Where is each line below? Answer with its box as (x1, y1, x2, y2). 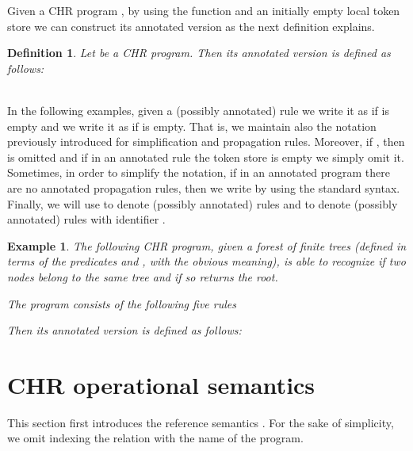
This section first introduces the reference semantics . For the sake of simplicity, (7, 414, 394, 430)
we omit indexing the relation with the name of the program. (7, 430, 304, 446)
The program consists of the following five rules (7, 295, 236, 311)
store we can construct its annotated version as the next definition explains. (7, 17, 375, 34)
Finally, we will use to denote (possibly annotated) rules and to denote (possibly (7, 195, 398, 212)
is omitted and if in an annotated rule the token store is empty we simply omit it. (7, 148, 404, 165)
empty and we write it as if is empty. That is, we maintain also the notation (7, 117, 377, 134)
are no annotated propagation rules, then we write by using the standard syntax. (7, 179, 400, 196)
